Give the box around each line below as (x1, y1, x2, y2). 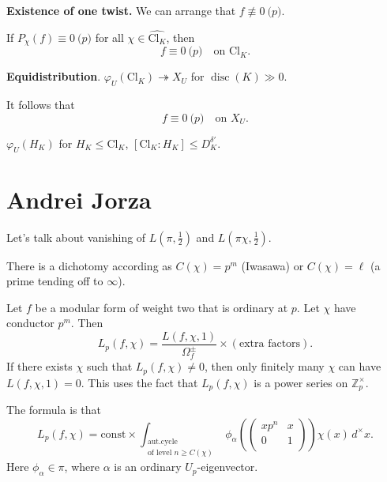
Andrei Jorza (6, 183, 152, 215)
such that (86, 358, 133, 375)
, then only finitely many (205, 358, 325, 375)
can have (338, 358, 381, 375)
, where (64, 458, 100, 475)
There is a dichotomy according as (6, 257, 172, 273)
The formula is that (6, 401, 101, 417)
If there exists (6, 358, 73, 375)
